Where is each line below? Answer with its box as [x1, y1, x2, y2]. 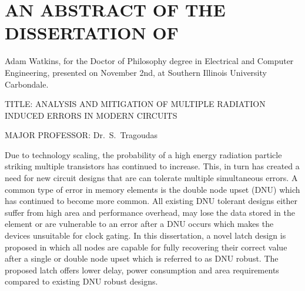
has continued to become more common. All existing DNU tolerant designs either [5, 195, 297, 207]
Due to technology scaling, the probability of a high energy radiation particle [5, 148, 282, 160]
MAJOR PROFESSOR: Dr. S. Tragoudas [5, 129, 157, 141]
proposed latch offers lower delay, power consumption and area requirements [5, 263, 279, 276]
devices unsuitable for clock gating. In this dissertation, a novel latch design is [5, 229, 286, 242]
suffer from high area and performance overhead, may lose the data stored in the [5, 206, 295, 218]
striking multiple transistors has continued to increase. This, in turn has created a [5, 160, 300, 172]
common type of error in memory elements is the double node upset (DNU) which [5, 183, 300, 195]
